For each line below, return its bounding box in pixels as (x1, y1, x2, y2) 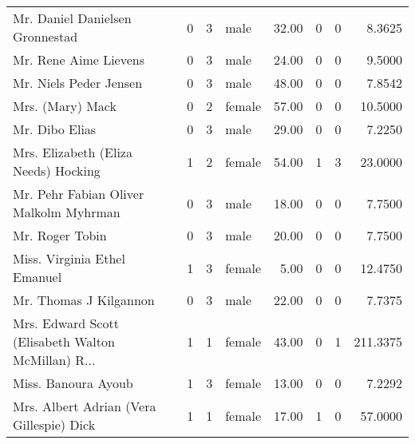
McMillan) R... (13, 351, 96, 369)
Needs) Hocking (13, 161, 101, 180)
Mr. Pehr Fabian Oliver (13, 184, 144, 203)
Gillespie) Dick (13, 415, 96, 434)
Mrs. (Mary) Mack (13, 97, 117, 115)
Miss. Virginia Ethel (13, 249, 125, 268)
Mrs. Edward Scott (13, 314, 119, 332)
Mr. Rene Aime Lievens (13, 50, 144, 69)
